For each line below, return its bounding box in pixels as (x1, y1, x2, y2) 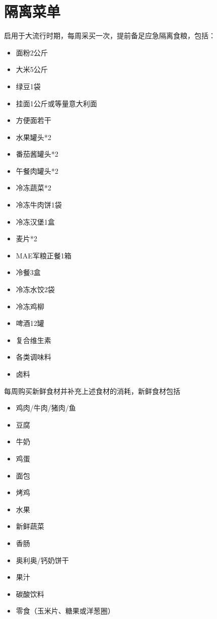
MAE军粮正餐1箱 (16, 250, 71, 260)
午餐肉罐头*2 (16, 165, 58, 176)
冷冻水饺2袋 (16, 284, 55, 295)
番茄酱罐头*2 (16, 149, 58, 159)
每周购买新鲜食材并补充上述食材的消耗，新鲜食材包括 (4, 385, 180, 396)
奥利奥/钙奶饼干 (16, 555, 69, 565)
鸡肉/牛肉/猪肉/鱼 (16, 402, 76, 413)
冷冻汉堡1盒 (16, 216, 55, 227)
